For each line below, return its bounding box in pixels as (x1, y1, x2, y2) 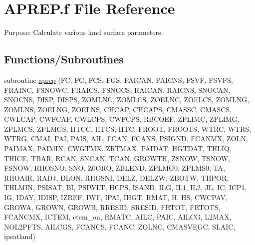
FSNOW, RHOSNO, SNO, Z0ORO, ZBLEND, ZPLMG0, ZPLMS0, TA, (4, 163, 225, 173)
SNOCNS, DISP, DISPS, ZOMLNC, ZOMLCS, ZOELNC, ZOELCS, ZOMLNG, (4, 94, 250, 105)
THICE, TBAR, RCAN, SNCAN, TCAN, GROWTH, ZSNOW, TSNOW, (4, 153, 230, 163)
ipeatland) (4, 231, 35, 242)
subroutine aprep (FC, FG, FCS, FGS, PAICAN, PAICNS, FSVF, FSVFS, (4, 74, 233, 85)
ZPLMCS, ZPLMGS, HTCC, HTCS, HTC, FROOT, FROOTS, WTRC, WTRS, (4, 123, 252, 134)
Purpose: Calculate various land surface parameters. (4, 27, 163, 37)
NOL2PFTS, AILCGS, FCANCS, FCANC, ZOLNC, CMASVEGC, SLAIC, (4, 221, 236, 232)
